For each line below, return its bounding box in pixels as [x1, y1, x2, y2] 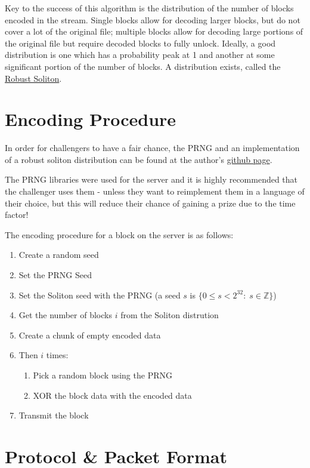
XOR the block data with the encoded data [33, 389, 192, 401]
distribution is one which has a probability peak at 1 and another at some [5, 48, 275, 61]
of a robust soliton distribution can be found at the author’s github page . [5, 153, 272, 165]
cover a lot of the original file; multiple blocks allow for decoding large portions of [5, 25, 303, 38]
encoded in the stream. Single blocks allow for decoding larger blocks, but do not [5, 13, 300, 26]
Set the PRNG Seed [18, 269, 92, 281]
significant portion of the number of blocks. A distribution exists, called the [5, 60, 281, 72]
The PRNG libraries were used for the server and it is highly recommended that [5, 173, 298, 186]
